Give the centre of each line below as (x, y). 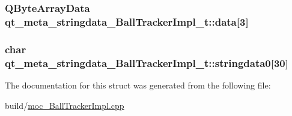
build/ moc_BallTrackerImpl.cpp (65, 105)
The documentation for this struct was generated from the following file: (138, 85)
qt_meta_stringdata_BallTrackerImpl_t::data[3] (127, 21)
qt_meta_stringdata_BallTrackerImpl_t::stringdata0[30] (147, 62)
